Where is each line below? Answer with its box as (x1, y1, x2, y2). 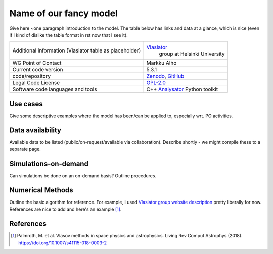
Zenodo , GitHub (146, 73, 185, 80)
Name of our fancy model (9, 8, 118, 19)
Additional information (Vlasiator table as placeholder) (12, 47, 141, 54)
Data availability (9, 126, 62, 134)
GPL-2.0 (146, 79, 166, 86)
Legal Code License (12, 79, 60, 86)
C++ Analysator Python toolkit (146, 86, 218, 93)
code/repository (12, 73, 51, 80)
